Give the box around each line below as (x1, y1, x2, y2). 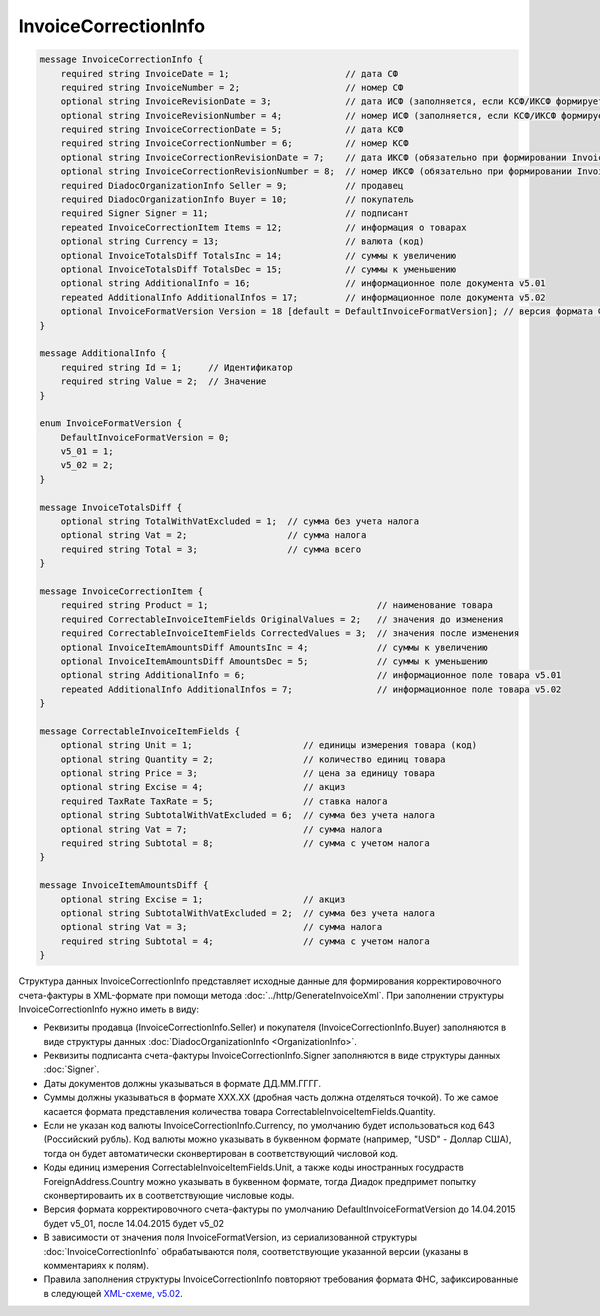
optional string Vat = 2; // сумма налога (60, 530, 367, 541)
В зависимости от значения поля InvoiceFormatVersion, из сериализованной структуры (43, 1231, 417, 1244)
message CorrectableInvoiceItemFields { (39, 725, 240, 737)
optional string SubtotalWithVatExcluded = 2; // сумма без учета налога (60, 907, 435, 919)
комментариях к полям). (43, 1259, 150, 1271)
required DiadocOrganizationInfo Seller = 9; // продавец (60, 180, 404, 191)
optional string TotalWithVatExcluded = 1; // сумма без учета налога (60, 516, 420, 527)
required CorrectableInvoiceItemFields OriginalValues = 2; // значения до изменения (60, 613, 504, 625)
